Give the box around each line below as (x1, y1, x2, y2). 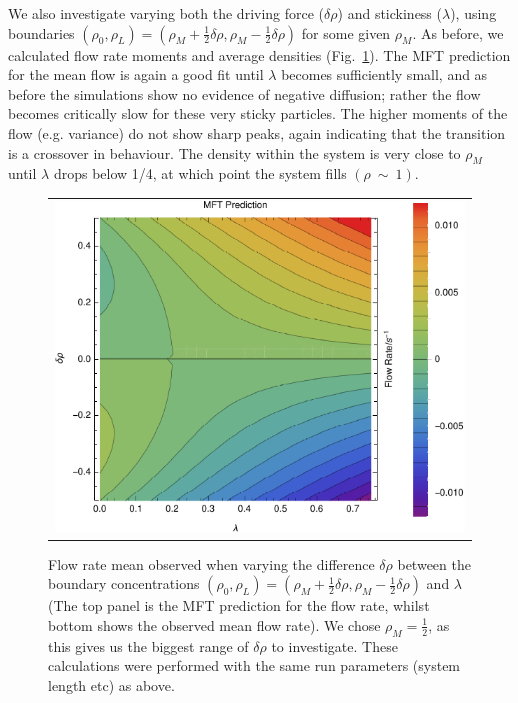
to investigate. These (271, 635, 398, 656)
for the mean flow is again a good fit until (8, 64, 264, 85)
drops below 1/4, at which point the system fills (53, 163, 347, 184)
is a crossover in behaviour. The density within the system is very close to (8, 142, 461, 163)
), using (450, 3, 497, 23)
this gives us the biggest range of (48, 635, 249, 656)
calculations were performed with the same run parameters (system (48, 655, 461, 676)
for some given (301, 22, 391, 43)
